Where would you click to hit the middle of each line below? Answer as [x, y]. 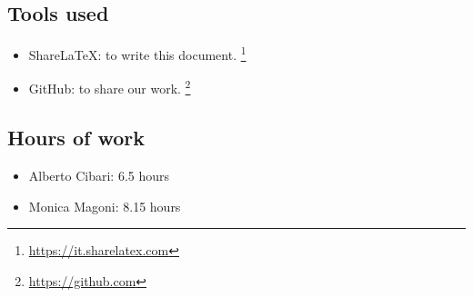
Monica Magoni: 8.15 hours [105, 206]
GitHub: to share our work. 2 [110, 87]
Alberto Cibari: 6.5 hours [99, 175]
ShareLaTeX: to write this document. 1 [137, 53]
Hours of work [76, 138]
